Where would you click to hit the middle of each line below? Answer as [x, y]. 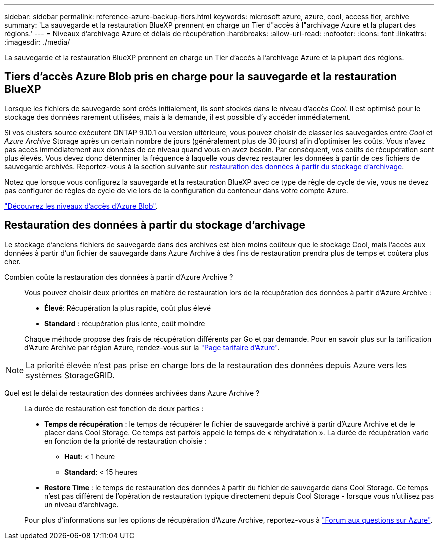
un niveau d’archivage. [82, 504]
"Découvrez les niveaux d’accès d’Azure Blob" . [81, 206]
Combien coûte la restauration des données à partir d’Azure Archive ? [119, 277]
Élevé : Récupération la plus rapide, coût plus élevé [128, 308]
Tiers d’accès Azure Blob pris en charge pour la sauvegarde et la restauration [201, 77]
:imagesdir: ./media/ [37, 42]
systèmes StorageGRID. [70, 375]
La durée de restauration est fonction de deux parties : [114, 408]
